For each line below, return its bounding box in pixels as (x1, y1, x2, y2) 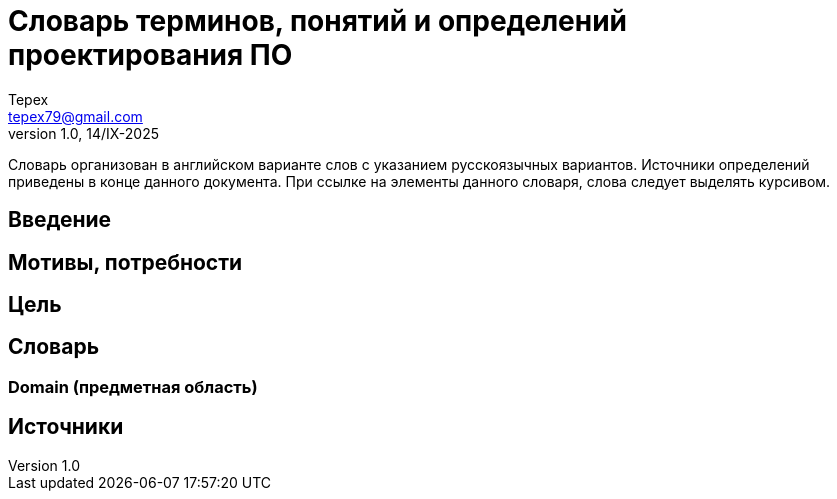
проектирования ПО (8, 38, 293, 72)
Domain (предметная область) (8, 376, 258, 397)
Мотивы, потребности (8, 249, 243, 275)
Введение (8, 207, 112, 233)
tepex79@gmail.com (8, 107, 143, 125)
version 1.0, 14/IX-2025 (8, 124, 160, 142)
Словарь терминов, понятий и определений (8, 4, 628, 38)
